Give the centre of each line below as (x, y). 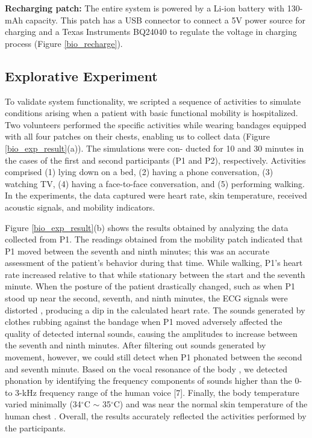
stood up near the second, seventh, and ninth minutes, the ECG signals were (146, 298)
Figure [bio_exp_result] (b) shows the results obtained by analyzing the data (147, 227)
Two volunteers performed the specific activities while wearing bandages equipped (156, 124)
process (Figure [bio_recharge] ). (64, 43)
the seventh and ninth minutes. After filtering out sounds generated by (136, 345)
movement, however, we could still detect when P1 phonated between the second (154, 357)
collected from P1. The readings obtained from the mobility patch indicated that (154, 239)
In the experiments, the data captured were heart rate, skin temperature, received (156, 195)
